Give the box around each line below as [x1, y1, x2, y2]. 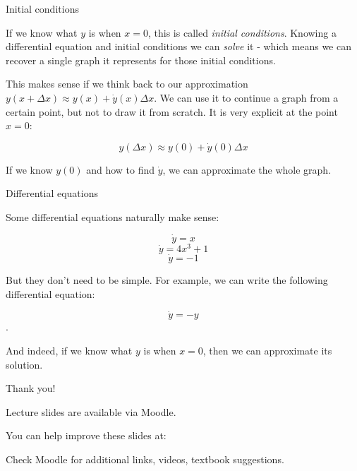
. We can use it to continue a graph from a [154, 90, 339, 105]
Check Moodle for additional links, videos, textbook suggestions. [6, 452, 284, 467]
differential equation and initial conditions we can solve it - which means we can [6, 39, 351, 54]
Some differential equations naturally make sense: [6, 209, 219, 224]
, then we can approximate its [202, 343, 332, 358]
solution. [6, 357, 43, 371]
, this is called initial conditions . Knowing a [148, 25, 337, 40]
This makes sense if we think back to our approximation [6, 76, 248, 91]
